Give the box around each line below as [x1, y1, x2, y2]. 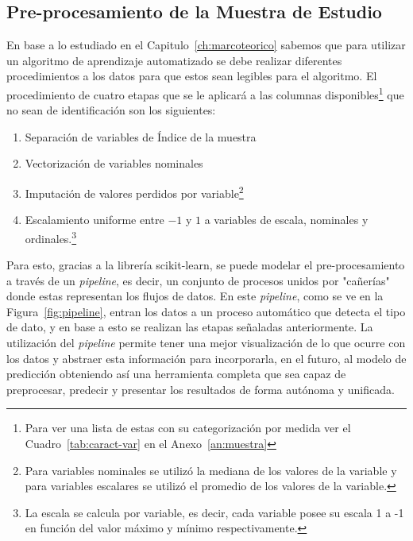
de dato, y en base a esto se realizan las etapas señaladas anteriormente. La [6, 319, 373, 335]
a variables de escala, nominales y [204, 211, 369, 228]
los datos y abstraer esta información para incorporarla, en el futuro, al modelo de [6, 350, 407, 366]
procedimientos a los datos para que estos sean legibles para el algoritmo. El [6, 68, 377, 84]
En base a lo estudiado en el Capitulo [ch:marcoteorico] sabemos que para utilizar [6, 37, 406, 53]
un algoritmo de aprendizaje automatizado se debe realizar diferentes [6, 52, 342, 68]
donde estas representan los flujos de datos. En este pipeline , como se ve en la [6, 288, 384, 304]
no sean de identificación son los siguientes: [6, 102, 216, 118]
